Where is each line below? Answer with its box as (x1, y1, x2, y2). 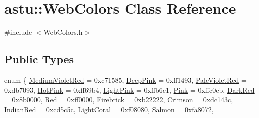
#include (4, 27, 32, 37)
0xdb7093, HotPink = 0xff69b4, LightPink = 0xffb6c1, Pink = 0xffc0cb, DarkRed (4, 84, 255, 95)
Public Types (4, 51, 74, 67)
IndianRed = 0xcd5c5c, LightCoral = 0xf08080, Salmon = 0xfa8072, (4, 104, 214, 114)
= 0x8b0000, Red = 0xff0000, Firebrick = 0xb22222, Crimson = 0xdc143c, (4, 94, 233, 105)
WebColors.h (43, 27, 83, 37)
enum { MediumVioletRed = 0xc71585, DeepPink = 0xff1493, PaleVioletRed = (4, 74, 247, 85)
